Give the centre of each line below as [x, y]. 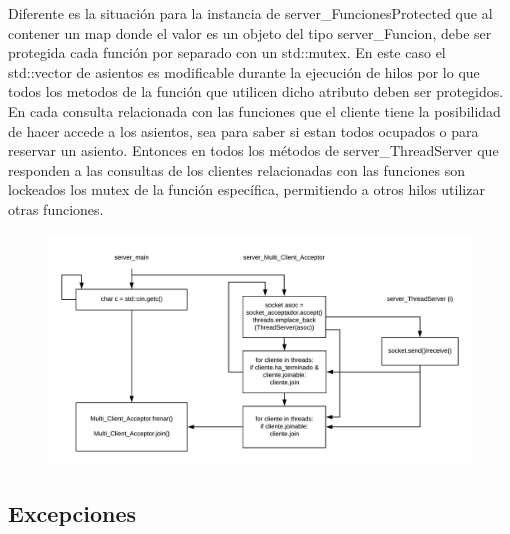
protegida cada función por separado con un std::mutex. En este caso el [227, 52]
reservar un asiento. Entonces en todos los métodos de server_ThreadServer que [253, 150]
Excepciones [72, 513]
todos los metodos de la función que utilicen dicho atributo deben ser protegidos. [256, 91]
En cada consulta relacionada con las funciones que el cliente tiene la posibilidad [254, 110]
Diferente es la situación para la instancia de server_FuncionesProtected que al [250, 13]
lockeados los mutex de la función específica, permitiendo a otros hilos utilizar [246, 189]
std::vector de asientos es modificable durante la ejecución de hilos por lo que [244, 71]
